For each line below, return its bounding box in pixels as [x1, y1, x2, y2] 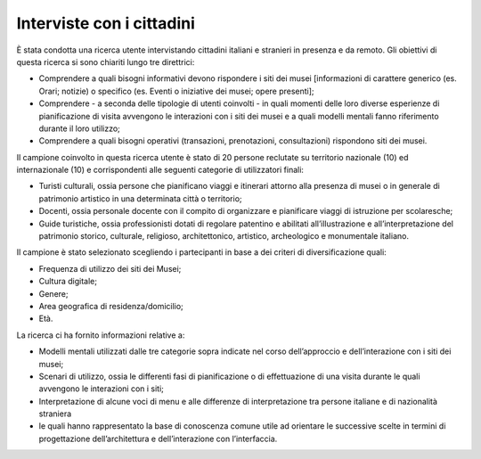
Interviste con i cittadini [16, 13, 195, 33]
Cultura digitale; [38, 276, 98, 287]
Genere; [38, 288, 69, 299]
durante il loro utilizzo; [38, 123, 120, 134]
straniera [38, 408, 72, 419]
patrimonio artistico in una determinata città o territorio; [38, 193, 242, 204]
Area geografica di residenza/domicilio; [38, 300, 184, 311]
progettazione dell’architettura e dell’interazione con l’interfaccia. [38, 433, 278, 444]
